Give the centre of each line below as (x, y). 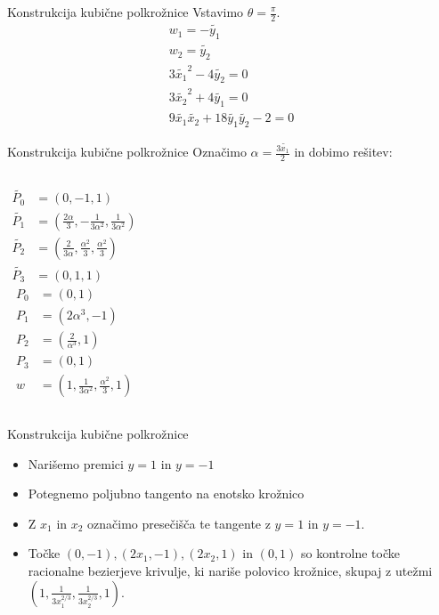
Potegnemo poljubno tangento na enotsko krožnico (166, 494)
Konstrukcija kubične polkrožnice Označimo (127, 152)
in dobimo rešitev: (343, 152)
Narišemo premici (76, 463)
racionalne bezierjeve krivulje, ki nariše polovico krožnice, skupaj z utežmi (230, 571)
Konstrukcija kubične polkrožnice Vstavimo (126, 12)
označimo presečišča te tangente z (179, 523)
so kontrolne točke (350, 553)
